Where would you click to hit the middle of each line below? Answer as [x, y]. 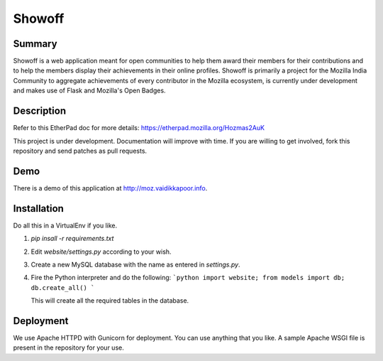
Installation [38, 209]
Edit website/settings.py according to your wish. [101, 252]
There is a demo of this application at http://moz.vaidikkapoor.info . [110, 188]
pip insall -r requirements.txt [72, 239]
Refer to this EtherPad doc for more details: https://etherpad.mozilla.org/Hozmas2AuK [139, 128]
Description [40, 111]
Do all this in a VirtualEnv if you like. [65, 225]
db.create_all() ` [63, 287]
